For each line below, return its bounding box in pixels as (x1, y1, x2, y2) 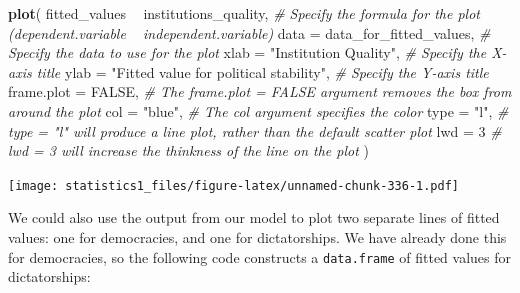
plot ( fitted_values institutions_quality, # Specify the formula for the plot (8, 3, 480, 23)
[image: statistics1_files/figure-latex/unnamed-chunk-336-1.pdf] (8, 178, 460, 193)
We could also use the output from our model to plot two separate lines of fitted (8, 207, 500, 228)
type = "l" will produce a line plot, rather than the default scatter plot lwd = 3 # (8, 120, 502, 141)
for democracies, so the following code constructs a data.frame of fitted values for (8, 246, 511, 267)
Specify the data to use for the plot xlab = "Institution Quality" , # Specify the (8, 42, 487, 63)
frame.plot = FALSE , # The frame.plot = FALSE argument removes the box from (8, 81, 512, 102)
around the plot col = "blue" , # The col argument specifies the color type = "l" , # (8, 100, 509, 121)
